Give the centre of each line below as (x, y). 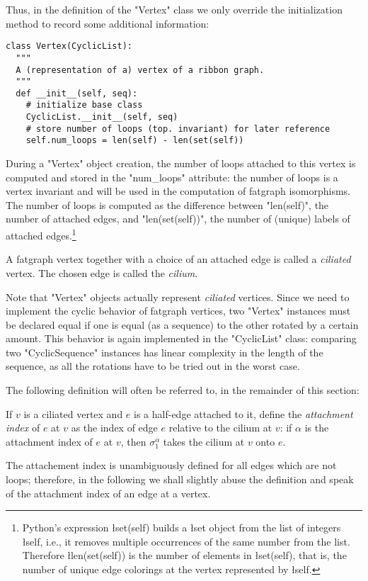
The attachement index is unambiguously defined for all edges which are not (171, 465)
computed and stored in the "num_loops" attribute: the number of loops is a (172, 177)
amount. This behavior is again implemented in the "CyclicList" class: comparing (181, 338)
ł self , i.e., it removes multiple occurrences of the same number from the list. (186, 541)
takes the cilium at (204, 441)
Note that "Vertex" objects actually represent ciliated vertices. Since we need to (178, 297)
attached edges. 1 (41, 234)
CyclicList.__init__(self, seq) (102, 117)
